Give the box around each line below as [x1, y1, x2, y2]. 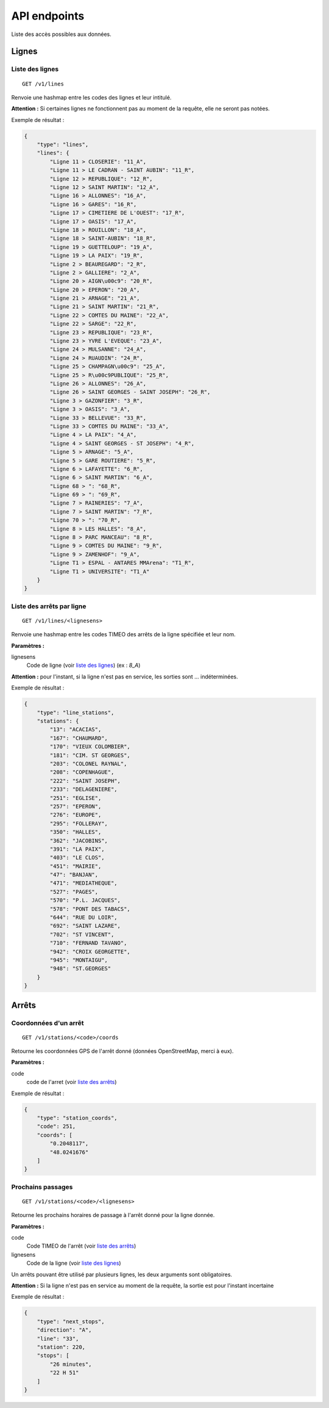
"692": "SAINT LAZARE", [49, 922, 121, 930]
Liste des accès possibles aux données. [11, 31, 112, 38]
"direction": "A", [37, 1327, 92, 1334]
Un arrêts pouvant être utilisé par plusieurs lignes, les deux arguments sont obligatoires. [11, 1271, 233, 1278]
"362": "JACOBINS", [49, 837, 108, 844]
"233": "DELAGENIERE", [49, 786, 118, 793]
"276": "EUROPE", [49, 811, 102, 819]
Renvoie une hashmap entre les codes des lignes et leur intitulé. [11, 93, 172, 101]
